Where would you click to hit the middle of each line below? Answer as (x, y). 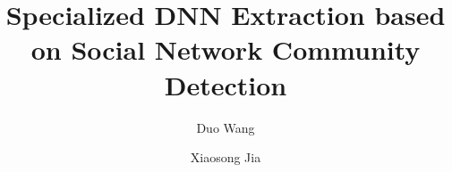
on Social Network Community (226, 49)
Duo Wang (226, 127)
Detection (226, 84)
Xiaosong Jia (226, 157)
